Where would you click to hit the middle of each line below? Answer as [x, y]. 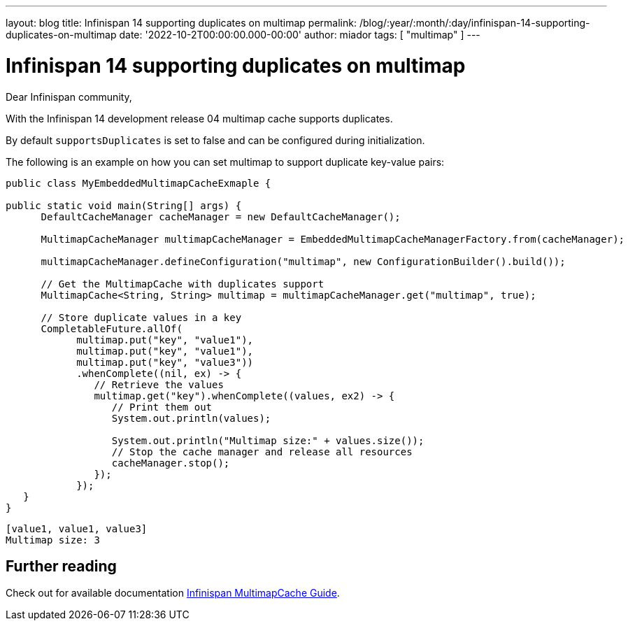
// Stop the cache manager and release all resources [262, 451]
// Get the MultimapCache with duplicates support [183, 284]
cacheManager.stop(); [171, 463]
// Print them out [162, 407]
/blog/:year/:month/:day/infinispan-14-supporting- [474, 23]
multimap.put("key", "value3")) [165, 362]
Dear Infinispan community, [69, 97]
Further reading [61, 566]
